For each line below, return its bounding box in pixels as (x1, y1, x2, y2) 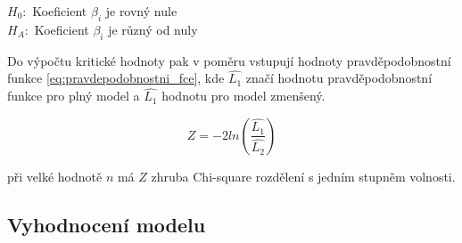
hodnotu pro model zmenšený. (161, 86, 326, 105)
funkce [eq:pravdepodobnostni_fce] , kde (7, 69, 225, 87)
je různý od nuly (108, 20, 198, 38)
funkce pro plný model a (7, 86, 140, 105)
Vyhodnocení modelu (7, 210, 206, 238)
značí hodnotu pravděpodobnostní (245, 69, 433, 87)
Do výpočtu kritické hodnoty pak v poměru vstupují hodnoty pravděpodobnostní (7, 51, 451, 69)
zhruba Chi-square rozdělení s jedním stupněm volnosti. (151, 166, 456, 185)
